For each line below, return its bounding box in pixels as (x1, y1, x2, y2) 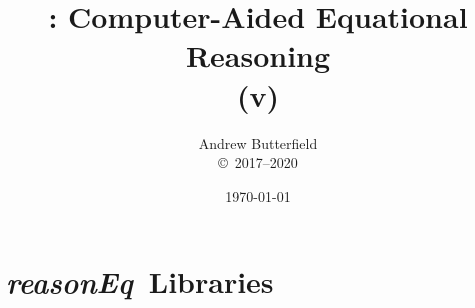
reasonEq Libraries (6, 261, 274, 303)
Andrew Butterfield (198, 132, 318, 153)
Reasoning (185, 35, 331, 76)
